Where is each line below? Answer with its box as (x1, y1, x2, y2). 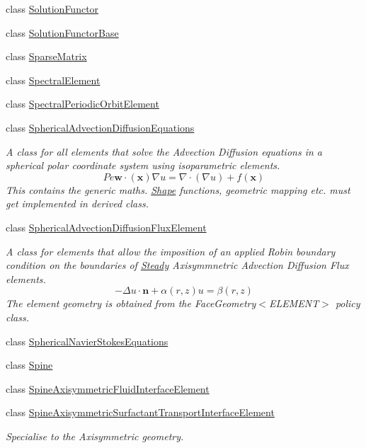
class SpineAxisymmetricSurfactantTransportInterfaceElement (6, 405, 275, 420)
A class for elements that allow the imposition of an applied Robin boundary (6, 243, 336, 258)
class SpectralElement (6, 72, 101, 87)
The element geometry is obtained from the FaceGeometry (6, 296, 256, 311)
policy (335, 296, 360, 311)
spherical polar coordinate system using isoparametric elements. (6, 158, 280, 173)
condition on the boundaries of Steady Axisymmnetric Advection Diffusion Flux (6, 258, 349, 272)
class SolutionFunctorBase (6, 25, 119, 40)
